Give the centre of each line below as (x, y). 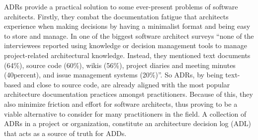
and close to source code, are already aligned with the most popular (127, 84)
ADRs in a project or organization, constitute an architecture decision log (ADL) (128, 123)
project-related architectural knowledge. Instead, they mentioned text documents (127, 55)
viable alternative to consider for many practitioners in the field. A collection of (125, 113)
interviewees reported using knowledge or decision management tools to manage (126, 45)
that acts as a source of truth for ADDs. (65, 133)
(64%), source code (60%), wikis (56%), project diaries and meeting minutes (120, 65)
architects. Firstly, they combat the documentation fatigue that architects (116, 16)
